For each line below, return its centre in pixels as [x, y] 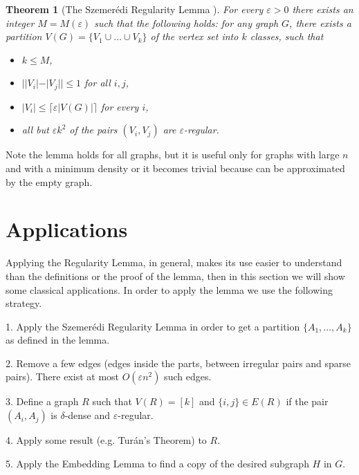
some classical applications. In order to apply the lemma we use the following [169, 289]
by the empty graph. [49, 181]
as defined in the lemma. [58, 340]
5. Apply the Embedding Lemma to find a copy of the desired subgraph [157, 463]
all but [35, 130]
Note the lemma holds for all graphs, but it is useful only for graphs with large [173, 155]
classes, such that [287, 36]
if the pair [307, 401]
